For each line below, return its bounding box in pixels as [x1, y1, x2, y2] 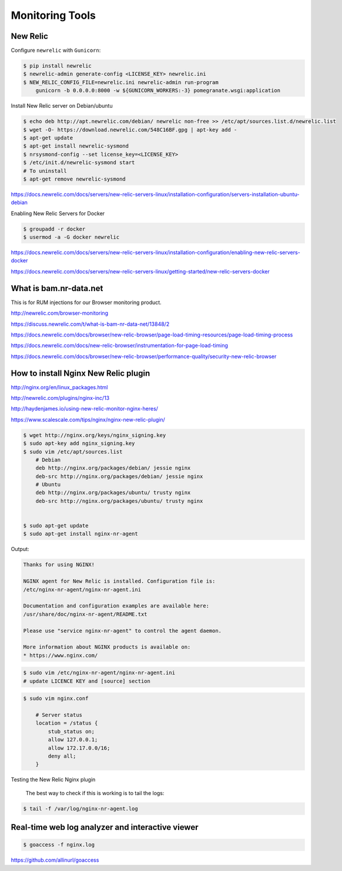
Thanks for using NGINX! [23, 562, 95, 568]
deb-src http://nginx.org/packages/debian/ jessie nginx [35, 473, 203, 479]
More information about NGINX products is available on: [23, 644, 191, 650]
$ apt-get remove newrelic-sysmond [23, 175, 126, 182]
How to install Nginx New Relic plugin [11, 368, 150, 378]
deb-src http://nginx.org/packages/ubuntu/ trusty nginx [35, 498, 203, 504]
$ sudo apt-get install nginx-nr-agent [23, 530, 138, 538]
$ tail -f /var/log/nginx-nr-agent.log [23, 805, 138, 812]
